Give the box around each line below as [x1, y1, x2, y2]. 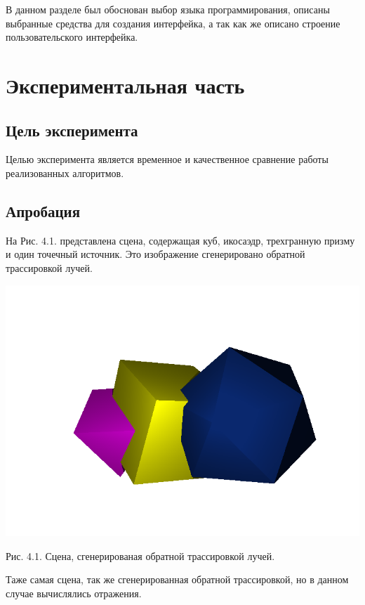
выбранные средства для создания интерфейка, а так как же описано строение [6, 15, 340, 30]
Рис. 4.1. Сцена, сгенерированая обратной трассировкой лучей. [6, 548, 275, 563]
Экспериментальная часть [6, 70, 245, 99]
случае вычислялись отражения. [6, 585, 142, 600]
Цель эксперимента [6, 119, 138, 141]
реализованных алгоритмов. [6, 165, 124, 180]
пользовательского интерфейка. [6, 30, 138, 44]
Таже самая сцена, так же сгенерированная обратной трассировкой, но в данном [6, 572, 349, 587]
